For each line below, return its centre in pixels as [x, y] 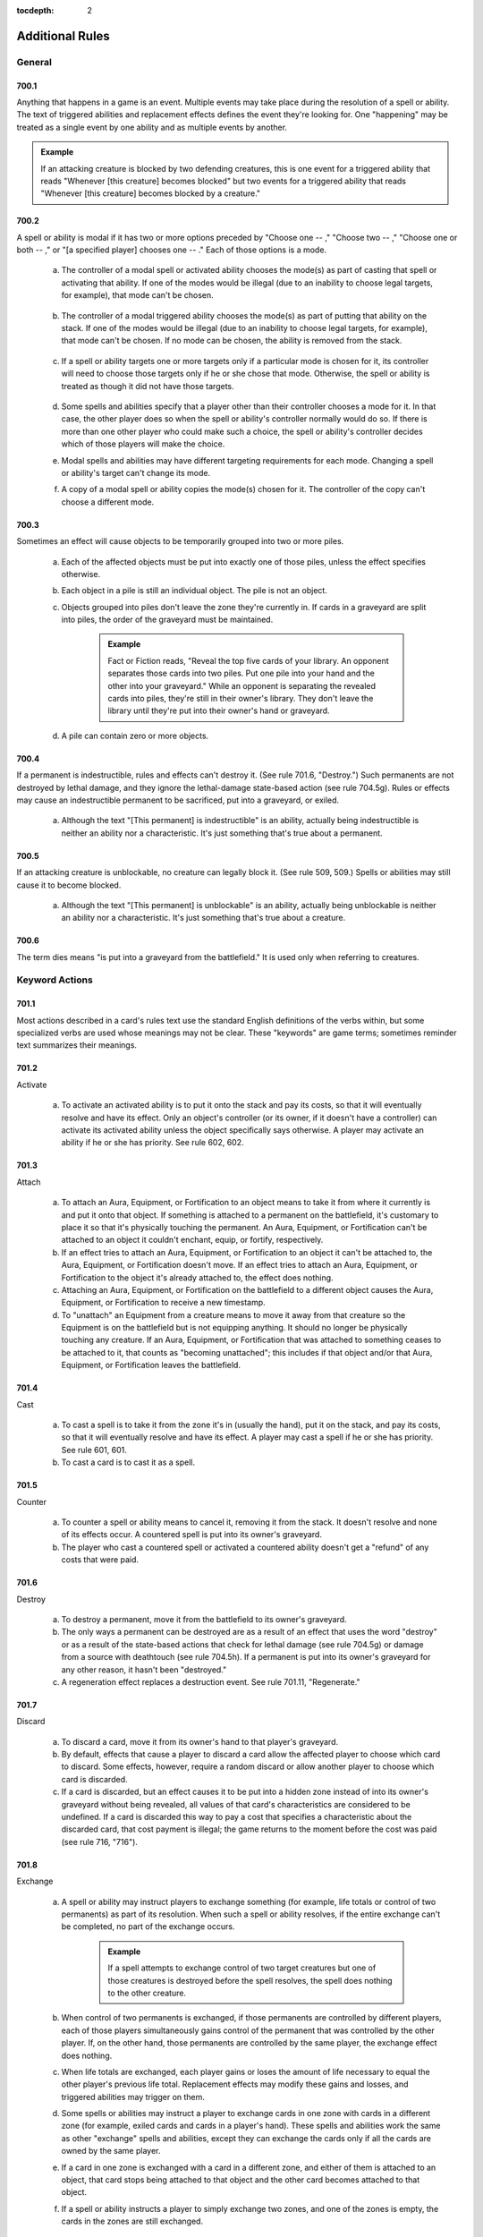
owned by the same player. [111, 2151]
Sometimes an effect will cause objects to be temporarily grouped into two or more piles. [180, 541]
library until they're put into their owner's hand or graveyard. [219, 710]
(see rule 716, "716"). [100, 1841]
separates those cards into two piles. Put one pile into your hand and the [241, 673]
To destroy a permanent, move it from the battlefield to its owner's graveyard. [204, 1619]
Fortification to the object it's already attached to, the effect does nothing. [198, 1277]
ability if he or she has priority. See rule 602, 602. [153, 1143]
